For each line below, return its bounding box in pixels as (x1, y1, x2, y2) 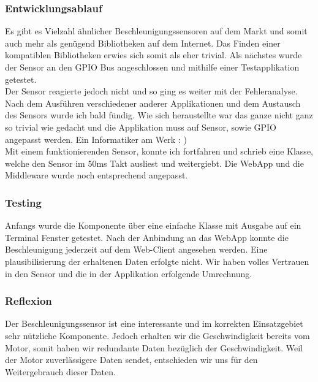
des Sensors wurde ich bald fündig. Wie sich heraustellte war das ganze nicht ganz (5, 109, 313, 121)
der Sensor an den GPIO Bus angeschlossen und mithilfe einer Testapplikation (5, 61, 300, 73)
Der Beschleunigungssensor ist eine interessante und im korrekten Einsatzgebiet (5, 317, 303, 330)
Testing (5, 194, 42, 210)
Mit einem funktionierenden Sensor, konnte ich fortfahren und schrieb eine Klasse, (5, 145, 313, 158)
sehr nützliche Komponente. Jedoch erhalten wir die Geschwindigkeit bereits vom (5, 329, 310, 342)
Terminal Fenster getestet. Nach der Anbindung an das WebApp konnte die (5, 231, 289, 243)
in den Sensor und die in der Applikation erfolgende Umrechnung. (5, 267, 252, 280)
